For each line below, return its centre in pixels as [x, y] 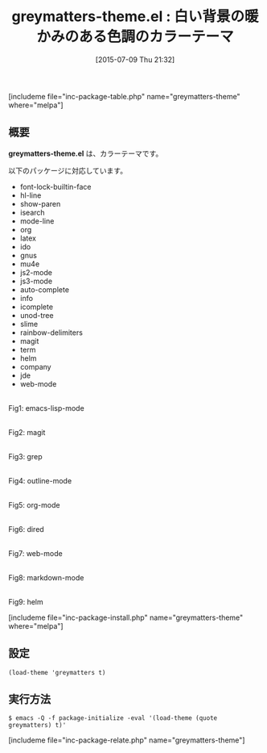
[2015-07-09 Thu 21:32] [135, 59]
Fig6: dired [26, 529]
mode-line [37, 221]
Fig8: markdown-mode [46, 577]
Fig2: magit [27, 432]
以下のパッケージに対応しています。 [68, 170]
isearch [33, 212]
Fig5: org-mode [34, 504]
